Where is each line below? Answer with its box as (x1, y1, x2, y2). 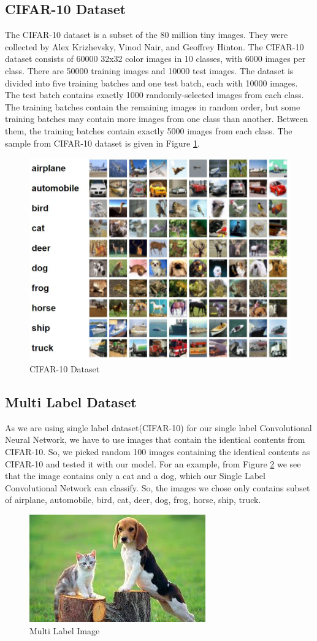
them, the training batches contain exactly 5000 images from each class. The (5, 124, 292, 137)
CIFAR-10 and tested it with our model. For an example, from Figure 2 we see (5, 457, 301, 470)
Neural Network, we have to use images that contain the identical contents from (5, 433, 305, 446)
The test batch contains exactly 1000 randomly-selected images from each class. (5, 88, 304, 101)
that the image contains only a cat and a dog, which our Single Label (5, 469, 265, 482)
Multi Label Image (29, 624, 100, 637)
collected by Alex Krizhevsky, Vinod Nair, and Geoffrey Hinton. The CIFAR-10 (5, 40, 304, 53)
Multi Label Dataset (5, 393, 137, 412)
